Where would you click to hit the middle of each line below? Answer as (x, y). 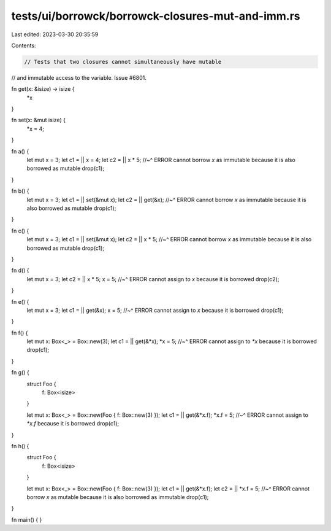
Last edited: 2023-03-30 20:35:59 (55, 34)
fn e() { (20, 301)
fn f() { (20, 333)
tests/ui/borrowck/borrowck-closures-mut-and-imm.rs (156, 16)
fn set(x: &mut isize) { (39, 120)
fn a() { (20, 151)
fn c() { (20, 231)
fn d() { (21, 271)
